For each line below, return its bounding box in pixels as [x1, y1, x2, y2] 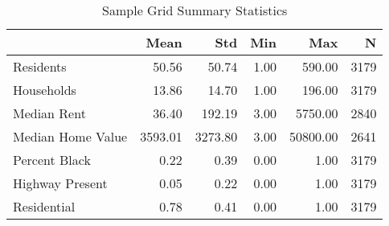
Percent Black [13, 150, 91, 169]
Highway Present [13, 174, 108, 192]
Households [13, 80, 76, 99]
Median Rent [13, 104, 86, 122]
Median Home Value [13, 127, 128, 146]
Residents [13, 57, 67, 76]
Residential [13, 197, 76, 216]
